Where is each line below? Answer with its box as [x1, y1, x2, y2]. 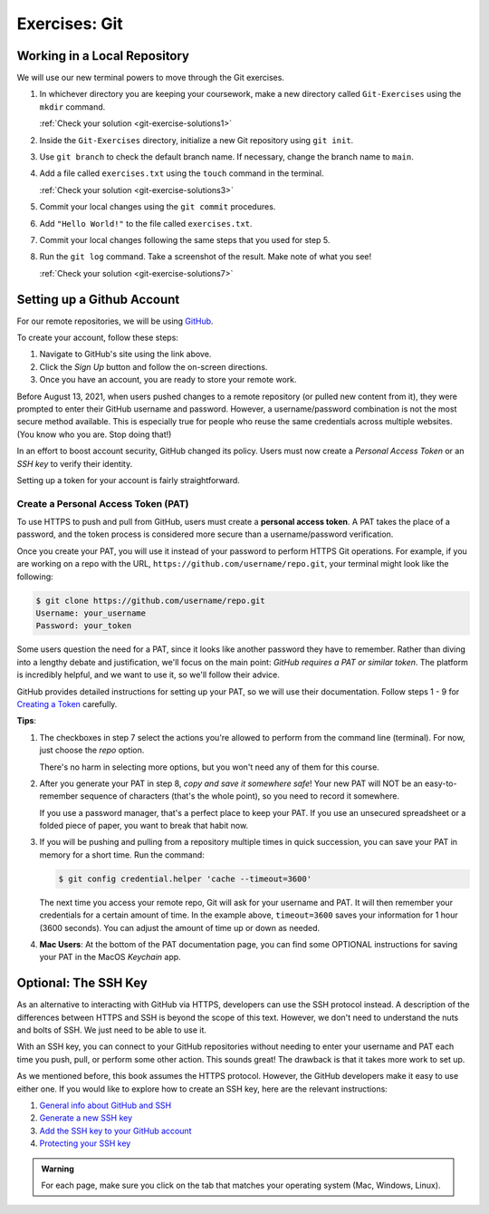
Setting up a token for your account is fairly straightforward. [16, 474, 240, 485]
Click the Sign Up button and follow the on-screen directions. [39, 361, 268, 372]
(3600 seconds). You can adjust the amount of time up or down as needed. [39, 922, 321, 933]
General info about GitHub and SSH [39, 1100, 172, 1111]
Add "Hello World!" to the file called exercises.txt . [39, 218, 253, 228]
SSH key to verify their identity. [16, 458, 133, 469]
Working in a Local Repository [16, 48, 190, 63]
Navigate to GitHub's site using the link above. [39, 349, 212, 360]
